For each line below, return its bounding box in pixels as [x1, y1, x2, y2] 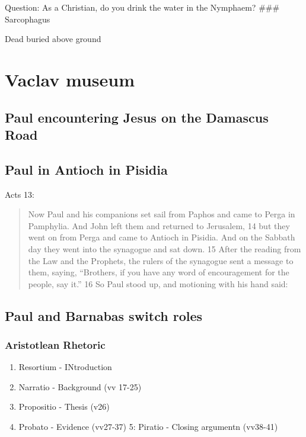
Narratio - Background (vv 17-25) [18, 380, 142, 393]
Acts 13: [5, 188, 34, 200]
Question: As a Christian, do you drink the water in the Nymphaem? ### [5, 1, 280, 13]
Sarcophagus [5, 12, 50, 25]
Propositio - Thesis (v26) [18, 400, 110, 413]
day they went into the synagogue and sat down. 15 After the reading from [28, 242, 301, 255]
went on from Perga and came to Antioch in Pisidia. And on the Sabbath [28, 231, 295, 243]
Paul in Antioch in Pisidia [5, 160, 168, 178]
